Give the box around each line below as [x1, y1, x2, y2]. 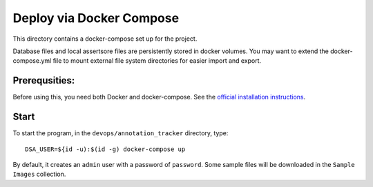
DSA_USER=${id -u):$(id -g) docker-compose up [25, 145, 186, 153]
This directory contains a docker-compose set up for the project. [12, 35, 198, 43]
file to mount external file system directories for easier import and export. [52, 57, 262, 65]
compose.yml [12, 57, 52, 65]
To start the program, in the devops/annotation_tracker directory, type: [12, 129, 229, 137]
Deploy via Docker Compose [12, 10, 180, 26]
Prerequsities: [12, 75, 75, 86]
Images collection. [12, 170, 66, 179]
